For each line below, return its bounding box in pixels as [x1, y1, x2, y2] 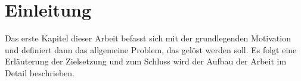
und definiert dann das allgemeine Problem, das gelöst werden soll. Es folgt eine [5, 43, 297, 56]
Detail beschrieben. [5, 66, 75, 79]
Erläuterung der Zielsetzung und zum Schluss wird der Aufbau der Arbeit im [5, 55, 287, 67]
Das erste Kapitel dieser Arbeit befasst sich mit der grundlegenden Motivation [5, 32, 291, 44]
